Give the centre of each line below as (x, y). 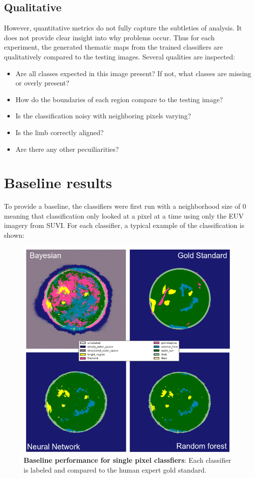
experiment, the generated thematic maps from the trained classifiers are (113, 47)
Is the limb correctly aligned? (59, 132)
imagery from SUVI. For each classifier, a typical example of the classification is (124, 225)
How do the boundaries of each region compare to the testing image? (119, 99)
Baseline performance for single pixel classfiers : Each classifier (127, 460)
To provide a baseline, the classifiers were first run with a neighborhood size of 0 (125, 206)
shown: (14, 235)
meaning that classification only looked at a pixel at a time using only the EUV (124, 215)
